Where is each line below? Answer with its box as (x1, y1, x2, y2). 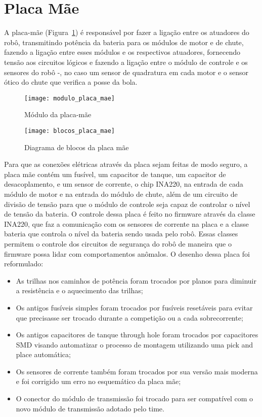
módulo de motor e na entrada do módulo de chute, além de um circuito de (4, 188, 238, 199)
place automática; (16, 349, 71, 360)
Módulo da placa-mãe (24, 109, 92, 120)
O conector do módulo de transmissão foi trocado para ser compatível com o (16, 393, 253, 404)
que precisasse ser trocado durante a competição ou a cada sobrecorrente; (16, 312, 243, 323)
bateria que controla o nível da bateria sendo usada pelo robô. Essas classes (4, 228, 238, 239)
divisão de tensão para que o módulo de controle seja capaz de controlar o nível (4, 198, 250, 209)
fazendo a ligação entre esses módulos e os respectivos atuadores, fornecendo (4, 47, 240, 57)
